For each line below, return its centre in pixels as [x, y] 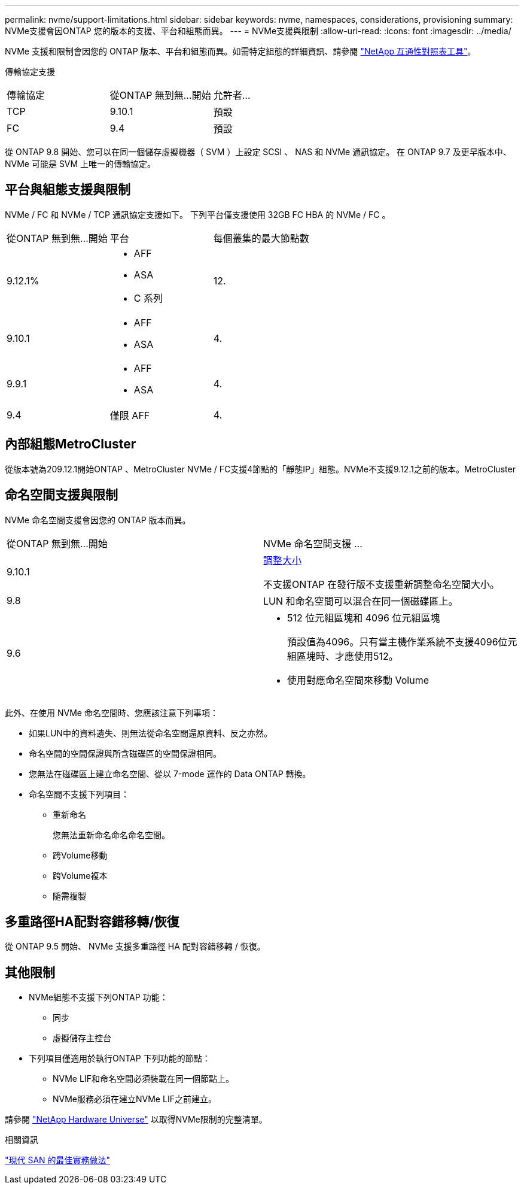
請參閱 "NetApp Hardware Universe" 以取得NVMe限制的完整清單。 [136, 1120]
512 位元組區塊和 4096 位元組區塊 [364, 618]
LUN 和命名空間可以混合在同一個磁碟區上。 [361, 601]
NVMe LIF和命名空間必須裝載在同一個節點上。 [143, 1079]
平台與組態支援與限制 [68, 190]
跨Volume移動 [80, 855]
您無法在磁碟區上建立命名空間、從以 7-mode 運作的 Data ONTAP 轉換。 [170, 774]
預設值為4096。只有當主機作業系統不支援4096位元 [402, 641]
